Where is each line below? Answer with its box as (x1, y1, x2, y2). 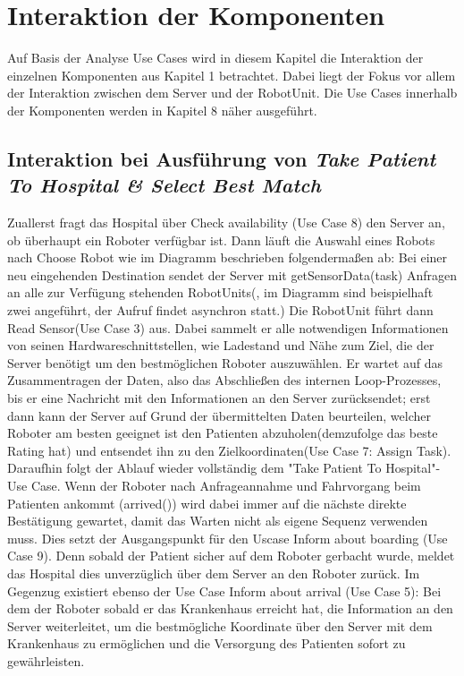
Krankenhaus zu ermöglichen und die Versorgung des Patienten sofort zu (7, 634, 406, 653)
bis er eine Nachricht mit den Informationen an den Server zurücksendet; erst (7, 389, 431, 407)
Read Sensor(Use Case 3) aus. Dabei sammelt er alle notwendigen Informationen (7, 318, 449, 337)
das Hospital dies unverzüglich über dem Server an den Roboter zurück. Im (7, 563, 420, 582)
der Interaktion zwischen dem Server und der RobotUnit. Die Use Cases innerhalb (7, 83, 458, 102)
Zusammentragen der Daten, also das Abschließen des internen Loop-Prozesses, (7, 371, 442, 389)
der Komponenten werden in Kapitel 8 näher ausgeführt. (7, 100, 317, 119)
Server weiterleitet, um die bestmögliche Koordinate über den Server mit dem (7, 616, 433, 635)
